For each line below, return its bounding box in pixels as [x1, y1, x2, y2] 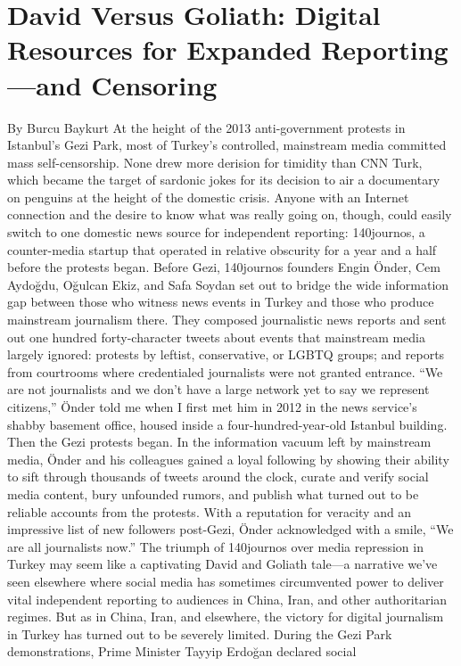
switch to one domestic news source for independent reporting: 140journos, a [7, 223, 425, 242]
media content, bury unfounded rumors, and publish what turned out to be [7, 484, 419, 503]
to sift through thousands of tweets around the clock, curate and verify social [7, 467, 429, 486]
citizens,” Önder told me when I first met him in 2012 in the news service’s [7, 398, 417, 415]
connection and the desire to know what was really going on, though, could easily [7, 205, 452, 224]
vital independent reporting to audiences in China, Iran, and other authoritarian [7, 589, 448, 608]
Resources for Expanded [7, 31, 312, 68]
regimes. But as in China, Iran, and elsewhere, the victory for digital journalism [7, 607, 444, 626]
